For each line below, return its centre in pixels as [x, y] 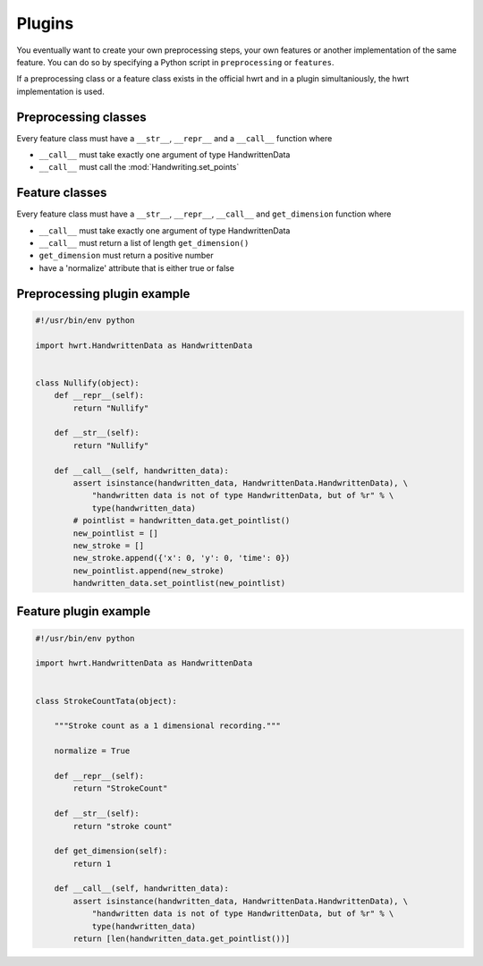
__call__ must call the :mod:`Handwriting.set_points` [139, 167]
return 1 [92, 864]
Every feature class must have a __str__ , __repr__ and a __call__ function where [174, 138]
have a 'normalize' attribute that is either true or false [136, 267]
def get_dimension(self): [111, 851]
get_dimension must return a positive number [126, 256]
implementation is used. [60, 91]
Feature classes [62, 193]
